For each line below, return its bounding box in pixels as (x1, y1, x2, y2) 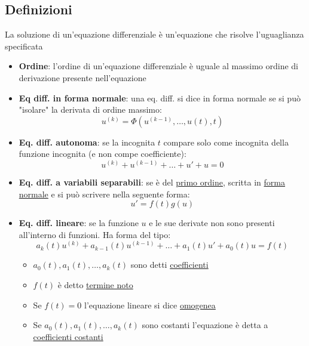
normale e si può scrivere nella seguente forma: (19, 187, 190, 200)
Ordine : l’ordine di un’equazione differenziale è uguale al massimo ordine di (19, 60, 298, 72)
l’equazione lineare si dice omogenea (84, 298, 216, 311)
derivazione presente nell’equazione (19, 71, 146, 84)
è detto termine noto (57, 278, 133, 291)
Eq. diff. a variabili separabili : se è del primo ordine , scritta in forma (19, 175, 285, 188)
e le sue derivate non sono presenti (149, 217, 275, 229)
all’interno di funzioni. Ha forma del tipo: (19, 228, 171, 240)
